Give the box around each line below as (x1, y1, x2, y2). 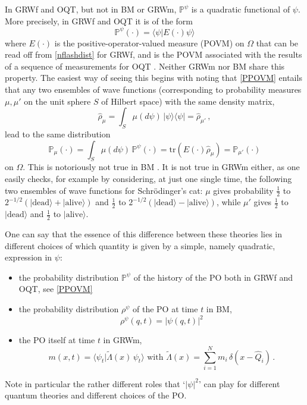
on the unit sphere (24, 95, 91, 107)
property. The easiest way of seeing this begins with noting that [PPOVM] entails (5, 71, 302, 84)
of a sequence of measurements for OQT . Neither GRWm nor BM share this (5, 59, 285, 72)
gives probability (213, 184, 274, 196)
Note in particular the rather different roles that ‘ (5, 377, 186, 390)
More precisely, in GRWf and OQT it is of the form (5, 14, 193, 27)
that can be (256, 36, 299, 49)
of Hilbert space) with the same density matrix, (101, 95, 275, 107)
